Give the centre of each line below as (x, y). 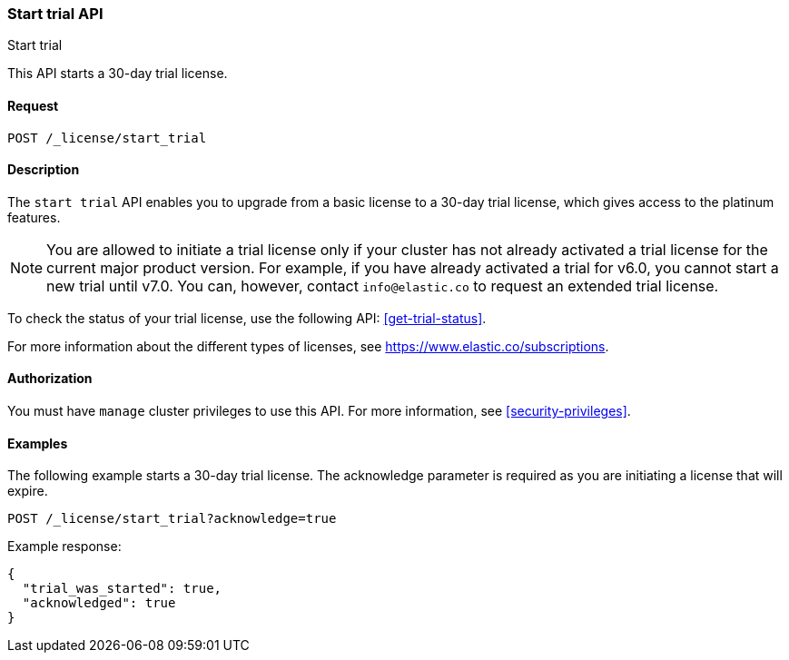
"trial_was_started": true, (122, 589)
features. (34, 217)
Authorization (50, 379)
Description (44, 170)
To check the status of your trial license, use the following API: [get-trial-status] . (247, 318)
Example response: (64, 547)
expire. (28, 491)
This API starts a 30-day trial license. (118, 74)
